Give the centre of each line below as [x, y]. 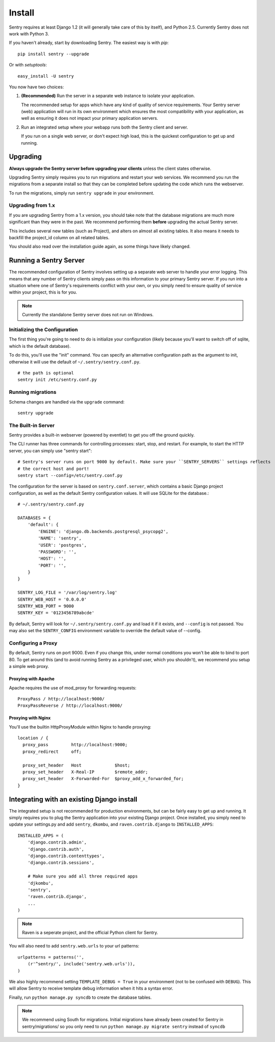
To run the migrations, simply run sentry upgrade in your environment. [82, 193]
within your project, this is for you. [43, 292]
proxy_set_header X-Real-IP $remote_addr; [85, 772]
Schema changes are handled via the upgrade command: [67, 402]
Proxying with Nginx [30, 718]
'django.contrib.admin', [57, 842]
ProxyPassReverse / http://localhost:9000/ [70, 706]
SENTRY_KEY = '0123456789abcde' [56, 613]
